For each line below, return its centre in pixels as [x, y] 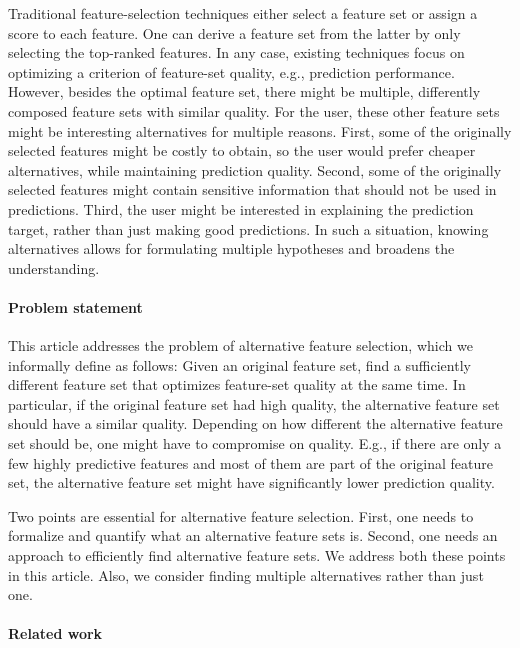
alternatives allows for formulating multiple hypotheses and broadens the [231, 248]
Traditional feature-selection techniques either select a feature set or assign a [243, 13]
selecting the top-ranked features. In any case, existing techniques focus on [236, 52]
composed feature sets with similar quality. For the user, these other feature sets [254, 110]
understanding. [54, 267]
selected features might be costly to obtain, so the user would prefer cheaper [242, 150]
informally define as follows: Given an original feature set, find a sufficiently [239, 364]
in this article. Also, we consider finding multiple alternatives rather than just [246, 574]
